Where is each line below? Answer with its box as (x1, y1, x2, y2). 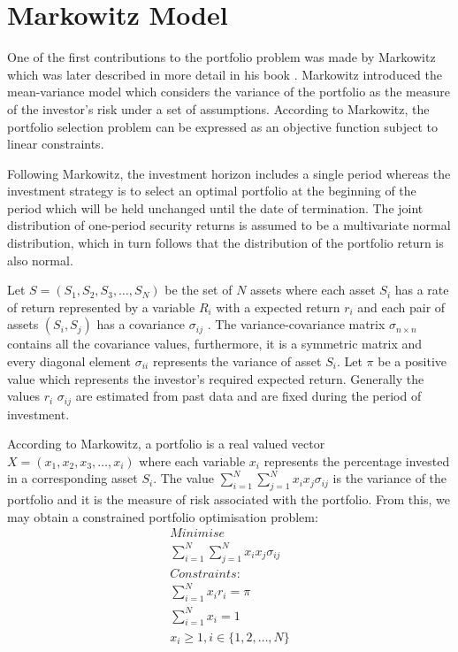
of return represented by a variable (7, 297, 195, 316)
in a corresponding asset (7, 469, 138, 487)
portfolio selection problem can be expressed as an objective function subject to (7, 117, 439, 135)
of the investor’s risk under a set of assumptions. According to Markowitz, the (7, 99, 430, 118)
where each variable (139, 451, 246, 470)
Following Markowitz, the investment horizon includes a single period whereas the (7, 164, 451, 182)
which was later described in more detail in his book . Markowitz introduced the (7, 65, 443, 83)
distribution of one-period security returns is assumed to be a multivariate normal (7, 216, 451, 234)
